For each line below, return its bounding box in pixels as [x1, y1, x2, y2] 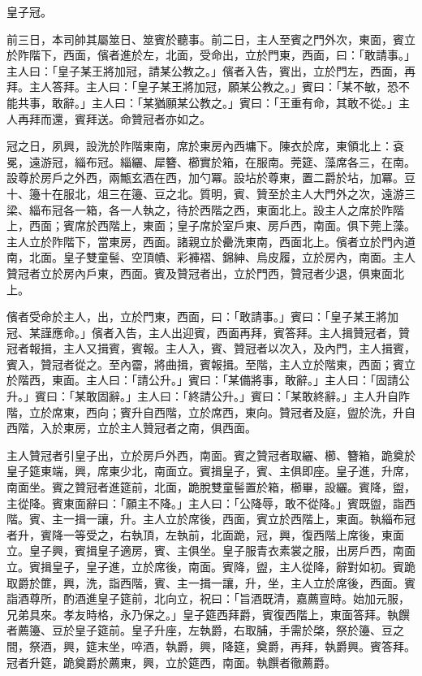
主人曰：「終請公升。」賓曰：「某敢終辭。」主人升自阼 [136, 388, 410, 405]
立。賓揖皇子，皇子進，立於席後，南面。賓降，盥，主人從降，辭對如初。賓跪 [6, 558, 416, 574]
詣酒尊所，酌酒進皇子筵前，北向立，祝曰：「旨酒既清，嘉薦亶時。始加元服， [6, 590, 410, 607]
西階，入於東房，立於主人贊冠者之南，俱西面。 [6, 419, 256, 436]
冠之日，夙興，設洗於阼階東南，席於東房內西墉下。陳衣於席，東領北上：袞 [6, 137, 404, 154]
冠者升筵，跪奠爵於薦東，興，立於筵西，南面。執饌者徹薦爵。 [6, 653, 336, 670]
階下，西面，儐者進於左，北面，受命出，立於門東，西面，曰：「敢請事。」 [28, 46, 416, 63]
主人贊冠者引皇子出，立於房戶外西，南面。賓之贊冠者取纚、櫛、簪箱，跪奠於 [6, 446, 416, 463]
